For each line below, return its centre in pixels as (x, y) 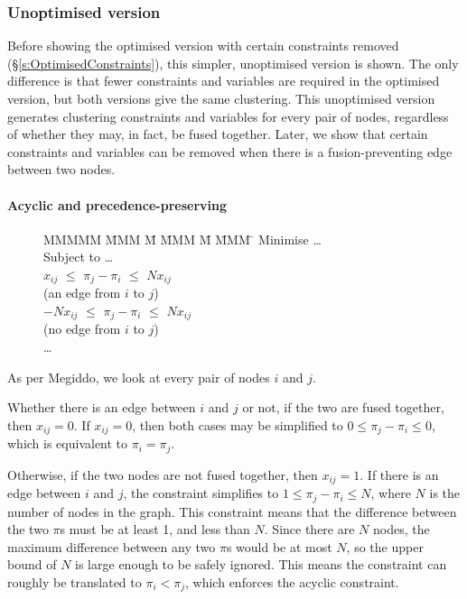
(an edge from (82, 293)
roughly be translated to (75, 582)
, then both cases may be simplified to (238, 424)
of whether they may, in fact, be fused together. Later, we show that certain (218, 134)
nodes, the (402, 529)
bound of (32, 564)
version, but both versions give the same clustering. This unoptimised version (221, 98)
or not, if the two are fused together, (343, 407)
